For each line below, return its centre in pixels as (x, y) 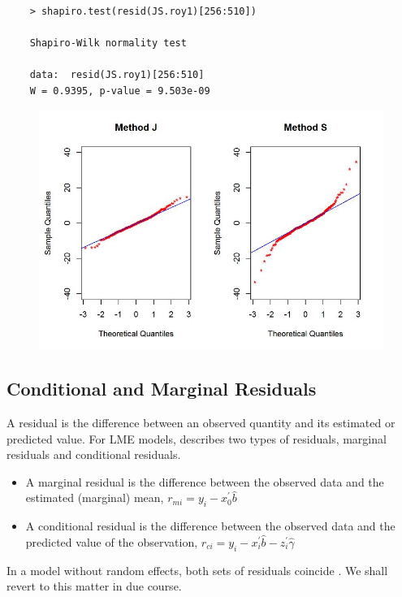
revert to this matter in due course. (94, 586)
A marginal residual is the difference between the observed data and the (205, 481)
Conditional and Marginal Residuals (162, 389)
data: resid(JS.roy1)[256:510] (117, 75)
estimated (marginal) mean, (95, 497)
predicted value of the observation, (112, 541)
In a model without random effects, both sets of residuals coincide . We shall (197, 570)
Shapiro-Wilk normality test (108, 43)
